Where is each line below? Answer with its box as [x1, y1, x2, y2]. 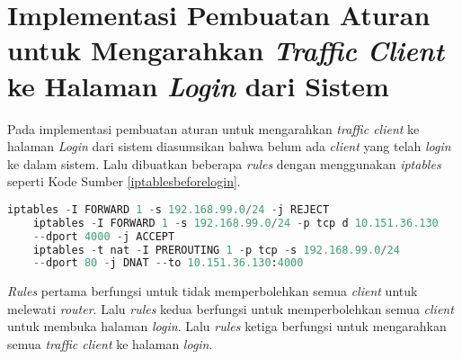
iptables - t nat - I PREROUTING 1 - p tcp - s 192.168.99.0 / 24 [32, 243, 400, 256]
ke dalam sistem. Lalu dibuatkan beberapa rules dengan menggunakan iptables [7, 154, 441, 173]
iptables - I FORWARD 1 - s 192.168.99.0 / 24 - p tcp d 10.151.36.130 [32, 216, 439, 229]
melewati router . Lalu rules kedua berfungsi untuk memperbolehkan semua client [7, 299, 454, 318]
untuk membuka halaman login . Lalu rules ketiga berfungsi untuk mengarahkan [7, 317, 447, 336]
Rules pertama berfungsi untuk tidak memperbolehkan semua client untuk [7, 282, 418, 301]
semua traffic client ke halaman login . [7, 335, 213, 354]
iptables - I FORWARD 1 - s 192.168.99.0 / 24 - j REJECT [7, 202, 330, 216]
